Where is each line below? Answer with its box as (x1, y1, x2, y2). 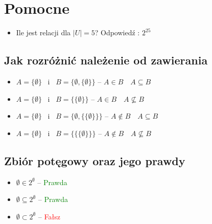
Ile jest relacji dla (16, 27, 71, 38)
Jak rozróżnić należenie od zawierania (4, 52, 208, 68)
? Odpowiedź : (95, 27, 140, 38)
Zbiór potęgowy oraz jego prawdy (4, 152, 185, 168)
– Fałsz (38, 211, 60, 221)
